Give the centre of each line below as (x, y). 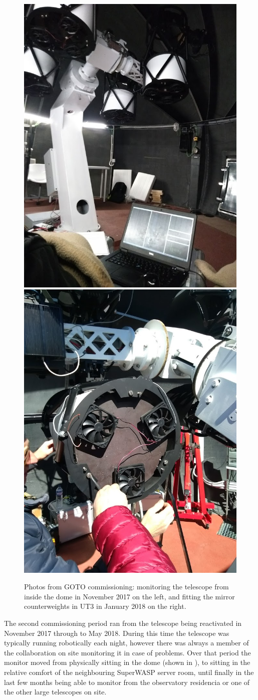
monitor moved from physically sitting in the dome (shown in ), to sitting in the (127, 662)
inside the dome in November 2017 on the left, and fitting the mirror (130, 596)
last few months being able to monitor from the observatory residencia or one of (127, 682)
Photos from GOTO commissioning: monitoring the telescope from (126, 587)
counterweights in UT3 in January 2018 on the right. (105, 606)
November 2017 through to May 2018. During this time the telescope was (117, 633)
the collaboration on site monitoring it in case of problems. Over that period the (127, 652)
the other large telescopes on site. (55, 692)
